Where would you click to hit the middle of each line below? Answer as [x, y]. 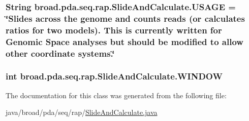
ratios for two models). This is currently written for [114, 30]
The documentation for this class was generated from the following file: [116, 95]
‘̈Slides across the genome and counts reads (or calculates [125, 18]
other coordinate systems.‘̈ [60, 53]
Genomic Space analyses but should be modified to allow [124, 41]
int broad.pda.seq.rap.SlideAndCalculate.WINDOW [114, 76]
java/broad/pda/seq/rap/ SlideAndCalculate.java [82, 112]
